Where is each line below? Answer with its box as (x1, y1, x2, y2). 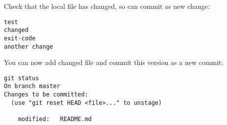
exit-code (4, 34, 36, 42)
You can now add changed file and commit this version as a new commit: (4, 57, 224, 67)
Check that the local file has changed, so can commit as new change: (4, 1, 210, 11)
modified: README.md (18, 116, 92, 123)
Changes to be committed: (4, 91, 88, 98)
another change (4, 43, 53, 50)
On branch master (4, 83, 60, 90)
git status (4, 74, 39, 82)
